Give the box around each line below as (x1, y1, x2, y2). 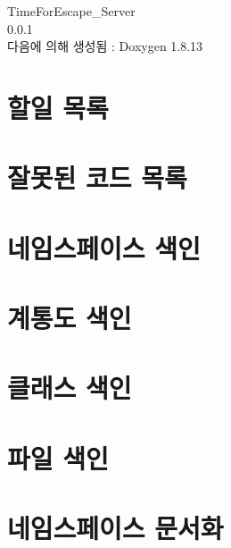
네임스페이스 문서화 (7, 510, 224, 546)
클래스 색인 (7, 369, 132, 406)
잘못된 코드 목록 (7, 159, 187, 196)
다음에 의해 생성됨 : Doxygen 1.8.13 (7, 37, 203, 55)
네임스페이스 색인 (7, 229, 201, 266)
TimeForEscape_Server (7, 2, 136, 20)
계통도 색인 (7, 299, 132, 336)
